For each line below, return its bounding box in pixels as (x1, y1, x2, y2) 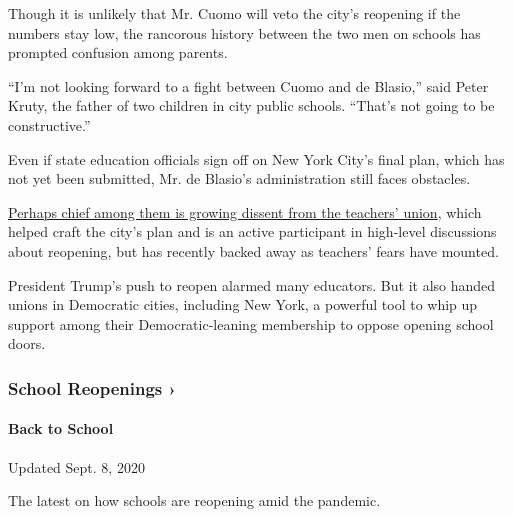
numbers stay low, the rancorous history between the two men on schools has (8, 22, 481, 43)
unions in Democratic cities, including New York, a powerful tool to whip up (8, 294, 478, 315)
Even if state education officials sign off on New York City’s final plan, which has (8, 148, 505, 169)
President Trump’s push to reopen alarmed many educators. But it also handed (8, 274, 496, 295)
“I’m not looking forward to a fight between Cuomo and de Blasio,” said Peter (8, 75, 489, 96)
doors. (8, 333, 46, 354)
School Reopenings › (8, 375, 176, 400)
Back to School (8, 418, 114, 439)
